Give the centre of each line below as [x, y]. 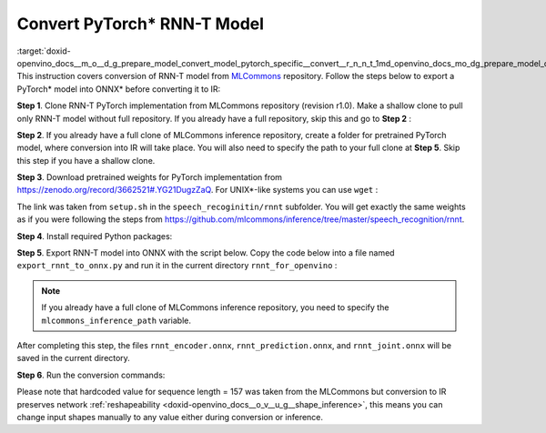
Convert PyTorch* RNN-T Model [140, 24]
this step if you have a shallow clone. [86, 160]
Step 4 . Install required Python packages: [95, 236]
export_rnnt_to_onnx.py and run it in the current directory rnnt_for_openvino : [177, 266]
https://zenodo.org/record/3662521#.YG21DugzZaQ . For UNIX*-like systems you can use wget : [197, 190]
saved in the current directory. [74, 358]
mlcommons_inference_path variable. [116, 320]
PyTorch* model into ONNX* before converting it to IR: [119, 89]
